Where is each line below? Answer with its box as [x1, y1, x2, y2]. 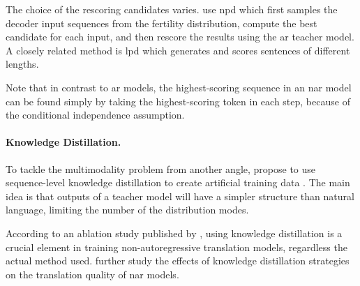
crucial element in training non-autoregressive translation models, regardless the [6, 239, 347, 254]
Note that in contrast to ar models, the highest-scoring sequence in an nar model [6, 80, 352, 94]
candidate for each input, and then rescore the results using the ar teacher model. [6, 29, 354, 44]
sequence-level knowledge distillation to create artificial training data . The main [6, 175, 350, 190]
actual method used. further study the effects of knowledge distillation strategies [6, 253, 350, 268]
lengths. [6, 57, 39, 71]
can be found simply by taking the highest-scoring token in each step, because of [6, 93, 350, 108]
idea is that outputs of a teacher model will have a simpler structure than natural [6, 188, 354, 203]
